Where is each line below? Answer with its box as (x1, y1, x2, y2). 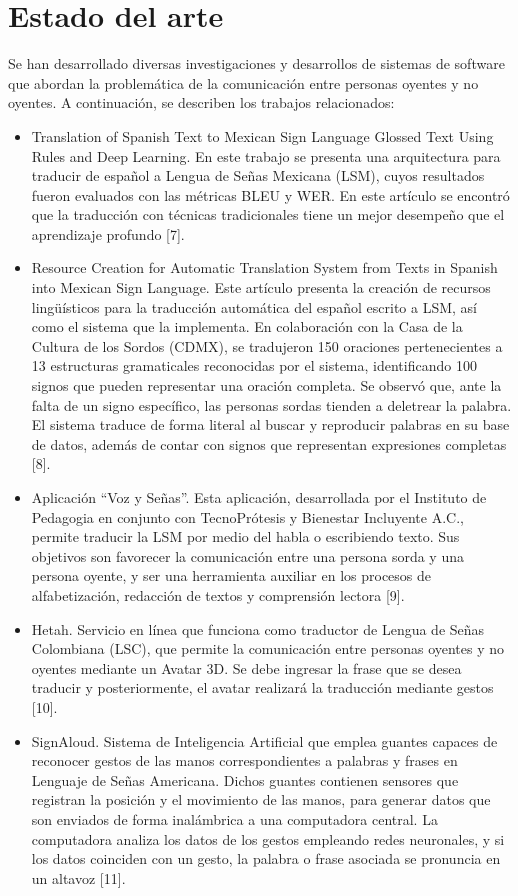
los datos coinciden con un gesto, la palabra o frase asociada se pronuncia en (31, 848, 501, 869)
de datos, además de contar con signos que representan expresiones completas (31, 433, 507, 454)
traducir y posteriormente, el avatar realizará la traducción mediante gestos (31, 677, 494, 698)
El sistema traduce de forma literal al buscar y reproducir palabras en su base (31, 414, 510, 435)
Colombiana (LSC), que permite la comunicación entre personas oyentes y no (31, 638, 505, 659)
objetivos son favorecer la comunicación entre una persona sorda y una (31, 545, 464, 566)
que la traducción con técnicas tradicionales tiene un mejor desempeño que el (31, 204, 505, 225)
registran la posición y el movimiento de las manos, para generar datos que (31, 789, 491, 810)
